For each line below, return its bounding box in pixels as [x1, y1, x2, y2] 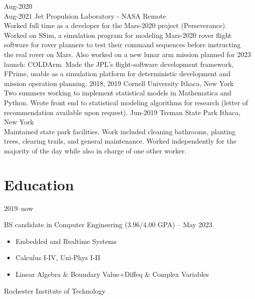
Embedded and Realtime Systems [15, 236, 117, 246]
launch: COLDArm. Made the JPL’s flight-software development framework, [4, 59, 234, 69]
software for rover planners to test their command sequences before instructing [4, 39, 241, 50]
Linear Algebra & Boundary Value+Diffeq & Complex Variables [15, 269, 209, 279]
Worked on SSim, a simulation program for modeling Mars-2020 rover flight [4, 30, 232, 40]
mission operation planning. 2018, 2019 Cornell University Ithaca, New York [4, 78, 234, 88]
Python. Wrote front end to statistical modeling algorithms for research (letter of [4, 97, 248, 107]
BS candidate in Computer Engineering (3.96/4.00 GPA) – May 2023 [4, 219, 212, 230]
